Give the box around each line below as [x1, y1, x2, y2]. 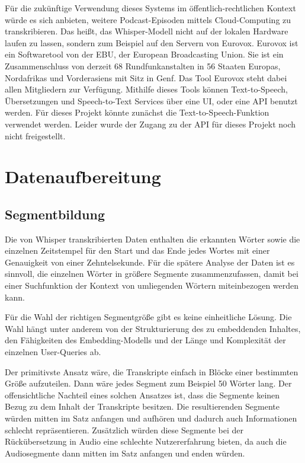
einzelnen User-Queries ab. [5, 346, 101, 358]
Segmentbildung [5, 205, 105, 223]
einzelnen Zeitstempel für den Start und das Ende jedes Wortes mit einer [5, 244, 270, 257]
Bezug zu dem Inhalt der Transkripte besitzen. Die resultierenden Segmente [5, 400, 280, 413]
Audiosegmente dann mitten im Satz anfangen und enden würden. [5, 446, 245, 459]
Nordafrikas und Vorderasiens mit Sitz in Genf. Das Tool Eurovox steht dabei [5, 71, 287, 84]
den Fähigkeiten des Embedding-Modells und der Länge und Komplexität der [5, 334, 286, 346]
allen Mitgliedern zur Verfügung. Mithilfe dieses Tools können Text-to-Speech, [5, 83, 288, 95]
